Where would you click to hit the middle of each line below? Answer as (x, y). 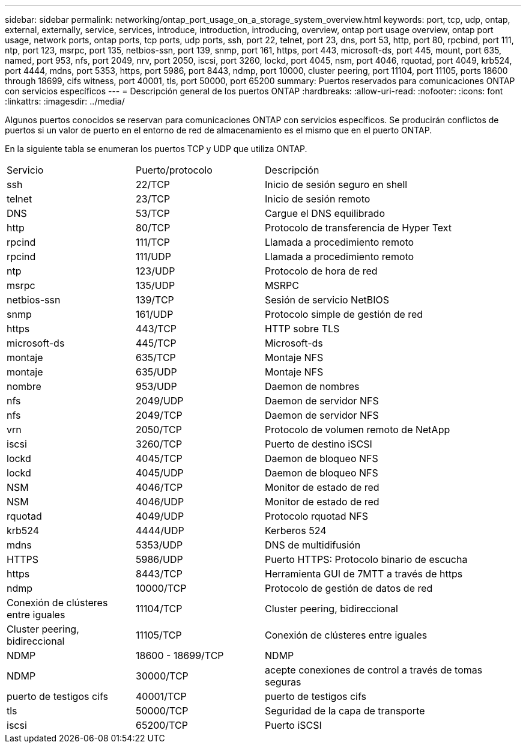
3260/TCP (159, 444)
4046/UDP (160, 502)
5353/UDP (159, 545)
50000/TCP (162, 711)
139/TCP (155, 300)
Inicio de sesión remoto (318, 199)
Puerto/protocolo (174, 170)
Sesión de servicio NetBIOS (327, 300)
